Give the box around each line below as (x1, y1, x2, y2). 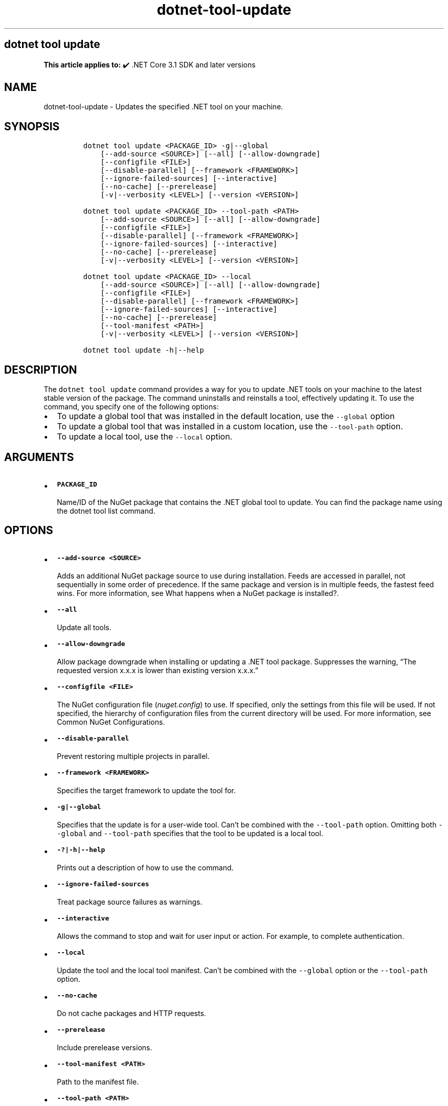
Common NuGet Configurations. (57, 717, 165, 726)
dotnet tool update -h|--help (83, 346, 204, 355)
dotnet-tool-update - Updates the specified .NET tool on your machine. (43, 102, 283, 111)
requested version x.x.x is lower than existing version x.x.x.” (57, 665, 258, 675)
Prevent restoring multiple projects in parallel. (57, 751, 210, 761)
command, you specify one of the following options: (43, 402, 219, 411)
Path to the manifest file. (57, 1077, 139, 1086)
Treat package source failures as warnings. (57, 897, 203, 906)
